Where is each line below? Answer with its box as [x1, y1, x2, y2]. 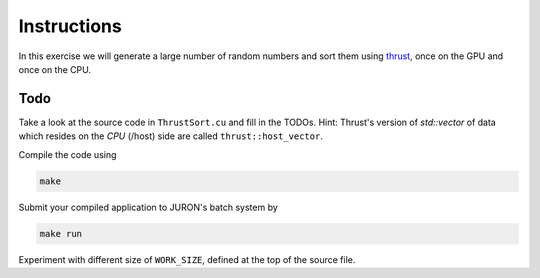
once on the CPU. [18, 63, 92, 75]
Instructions [18, 15, 122, 37]
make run [39, 228, 83, 239]
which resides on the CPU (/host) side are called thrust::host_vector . [18, 130, 324, 142]
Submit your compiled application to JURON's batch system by [18, 201, 279, 213]
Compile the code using [18, 148, 117, 160]
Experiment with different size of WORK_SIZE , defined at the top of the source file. [18, 253, 356, 265]
